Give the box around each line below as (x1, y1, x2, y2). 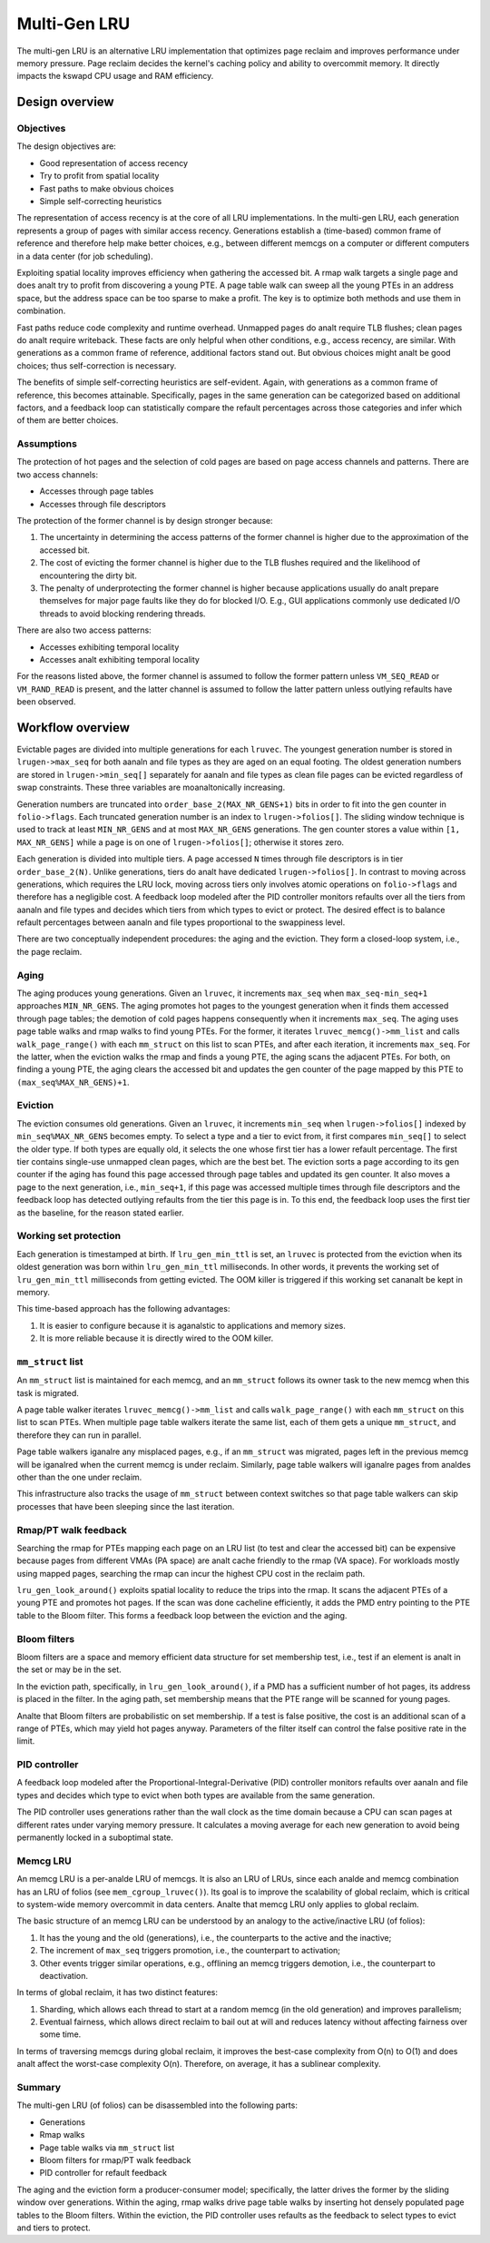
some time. (39, 2029, 82, 2040)
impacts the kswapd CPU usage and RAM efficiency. (16, 71, 214, 82)
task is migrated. (16, 1387, 79, 1398)
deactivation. (39, 1970, 89, 1981)
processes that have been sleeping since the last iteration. (16, 1500, 235, 1511)
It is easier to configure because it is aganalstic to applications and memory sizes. (39, 1320, 347, 1331)
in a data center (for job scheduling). (16, 251, 153, 261)
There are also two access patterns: (16, 625, 152, 635)
